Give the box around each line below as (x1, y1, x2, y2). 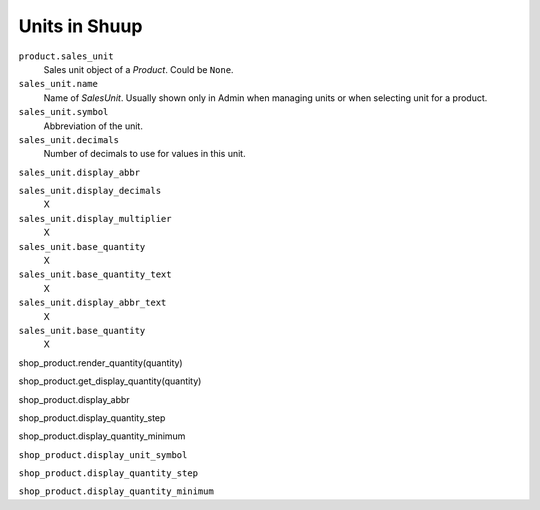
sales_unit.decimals (18, 134, 120, 145)
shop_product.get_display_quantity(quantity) (18, 375, 202, 387)
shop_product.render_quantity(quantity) (18, 356, 184, 369)
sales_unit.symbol (18, 106, 109, 118)
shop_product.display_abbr (18, 393, 130, 405)
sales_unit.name (18, 78, 99, 90)
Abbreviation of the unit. (43, 120, 144, 132)
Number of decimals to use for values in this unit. (43, 148, 246, 160)
